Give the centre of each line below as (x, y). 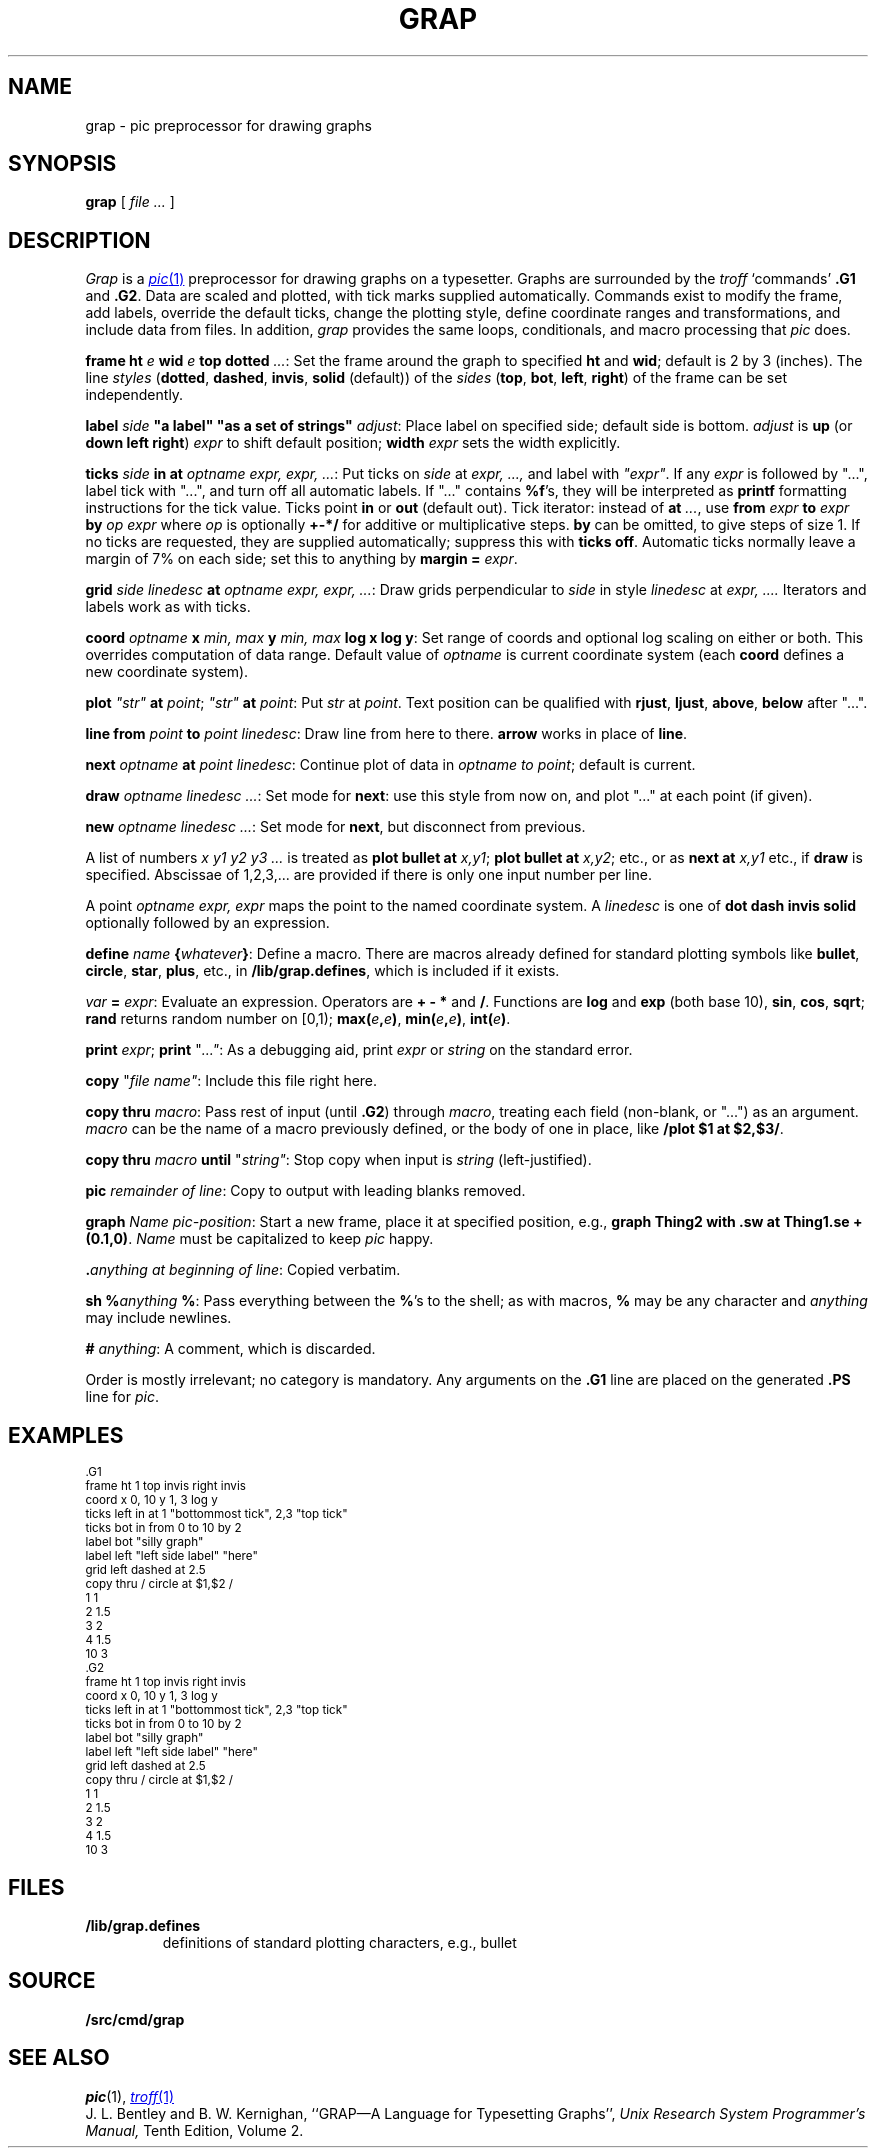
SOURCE (52, 1981)
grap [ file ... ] (130, 202)
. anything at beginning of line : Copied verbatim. (243, 1270)
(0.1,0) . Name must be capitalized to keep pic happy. (259, 1239)
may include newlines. (158, 1318)
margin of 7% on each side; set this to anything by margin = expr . (301, 559)
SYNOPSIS (62, 164)
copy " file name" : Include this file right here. (231, 1081)
